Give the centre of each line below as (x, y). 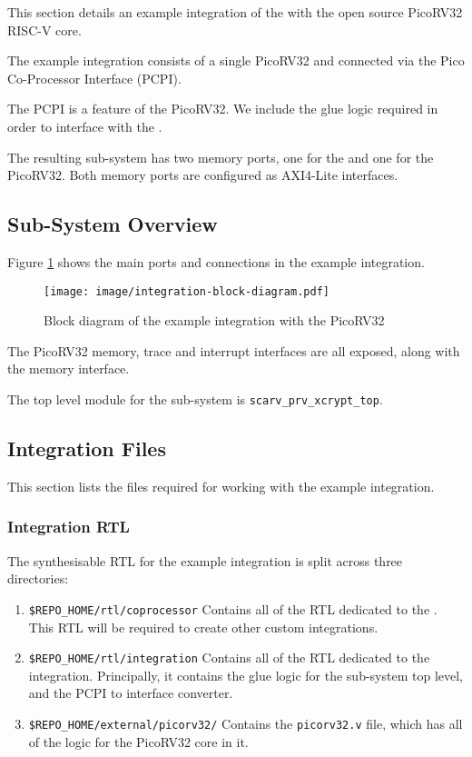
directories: (38, 578)
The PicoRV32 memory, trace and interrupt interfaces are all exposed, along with (234, 350)
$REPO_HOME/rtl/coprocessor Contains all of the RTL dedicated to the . (233, 608)
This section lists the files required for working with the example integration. (221, 486)
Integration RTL (69, 527)
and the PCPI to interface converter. (131, 693)
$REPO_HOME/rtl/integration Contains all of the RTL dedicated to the (229, 657)
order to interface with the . (85, 126)
